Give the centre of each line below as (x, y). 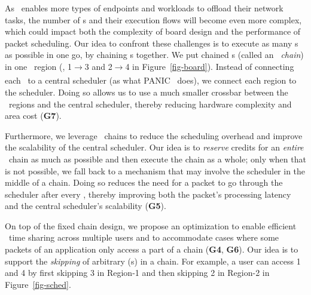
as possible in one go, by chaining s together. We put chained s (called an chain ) (154, 55)
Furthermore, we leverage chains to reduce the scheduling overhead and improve (154, 135)
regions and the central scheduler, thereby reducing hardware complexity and (150, 104)
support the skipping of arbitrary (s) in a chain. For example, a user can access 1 (153, 261)
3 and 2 (98, 66)
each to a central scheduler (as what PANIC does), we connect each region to (151, 80)
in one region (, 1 (39, 66)
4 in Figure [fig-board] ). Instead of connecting (210, 66)
